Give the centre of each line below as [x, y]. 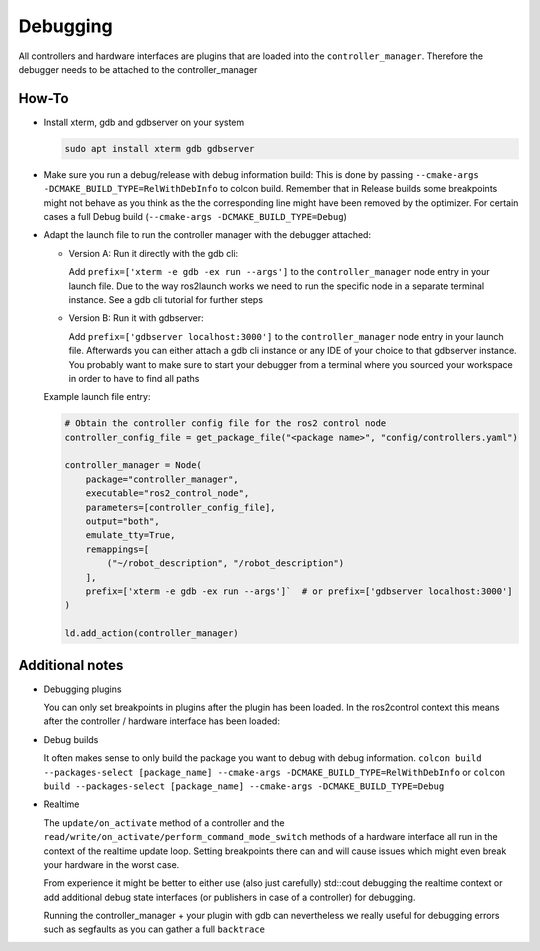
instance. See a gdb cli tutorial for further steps [166, 299]
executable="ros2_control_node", [167, 493]
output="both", [122, 521]
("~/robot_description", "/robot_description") [225, 563]
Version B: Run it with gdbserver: [136, 318]
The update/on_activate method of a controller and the [164, 822]
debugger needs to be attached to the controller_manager [138, 69]
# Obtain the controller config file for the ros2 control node [225, 423]
